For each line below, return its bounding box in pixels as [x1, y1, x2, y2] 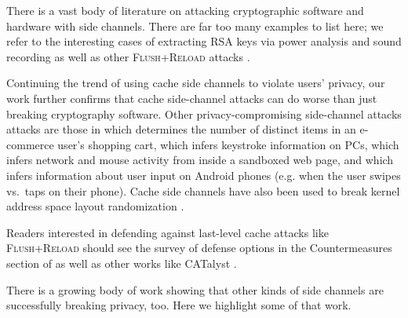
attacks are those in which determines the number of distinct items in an [6, 121, 356, 137]
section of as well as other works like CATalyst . [6, 254, 237, 271]
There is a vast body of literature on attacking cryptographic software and [6, 2, 364, 18]
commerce [6, 136, 54, 152]
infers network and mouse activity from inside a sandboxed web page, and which [6, 152, 394, 168]
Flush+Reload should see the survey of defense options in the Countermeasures [6, 239, 392, 256]
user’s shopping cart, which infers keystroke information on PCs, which [57, 136, 399, 152]
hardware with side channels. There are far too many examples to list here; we [6, 17, 384, 34]
